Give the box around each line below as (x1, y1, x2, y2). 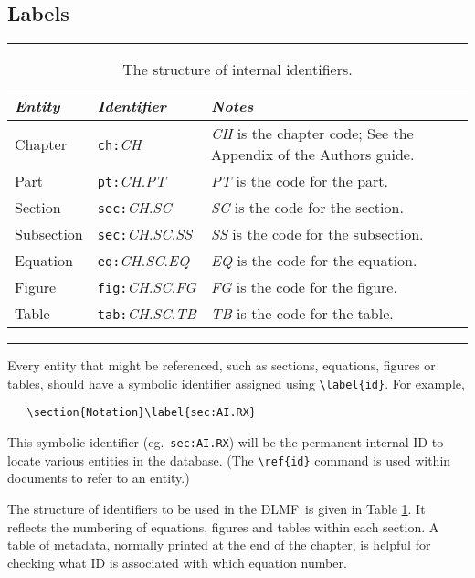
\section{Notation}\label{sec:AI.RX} (26, 406, 257, 420)
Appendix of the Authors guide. (210, 144, 415, 166)
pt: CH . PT (97, 170, 166, 192)
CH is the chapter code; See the (210, 123, 414, 144)
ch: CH (97, 133, 142, 155)
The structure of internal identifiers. (122, 59, 353, 80)
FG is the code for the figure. (210, 276, 397, 298)
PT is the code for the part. (210, 170, 389, 192)
